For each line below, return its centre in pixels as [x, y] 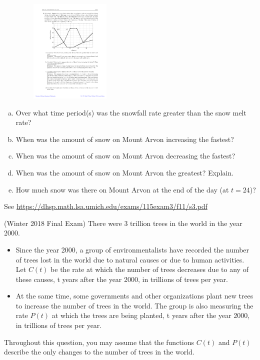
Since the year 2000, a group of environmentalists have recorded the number [132, 249]
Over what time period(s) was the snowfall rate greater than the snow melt [131, 112]
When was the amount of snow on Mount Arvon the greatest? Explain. [125, 172]
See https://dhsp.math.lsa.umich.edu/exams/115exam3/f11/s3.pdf [106, 206]
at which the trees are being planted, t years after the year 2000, [151, 315]
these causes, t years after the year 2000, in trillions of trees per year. [122, 279]
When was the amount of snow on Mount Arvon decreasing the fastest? [125, 156]
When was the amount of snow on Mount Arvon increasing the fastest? [125, 139]
